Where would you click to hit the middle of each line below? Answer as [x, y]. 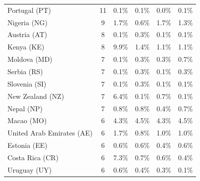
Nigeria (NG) [28, 22]
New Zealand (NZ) [36, 96]
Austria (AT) [27, 34]
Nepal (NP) [25, 108]
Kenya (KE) [26, 47]
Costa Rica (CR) [33, 157]
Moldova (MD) [30, 59]
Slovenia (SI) [27, 83]
